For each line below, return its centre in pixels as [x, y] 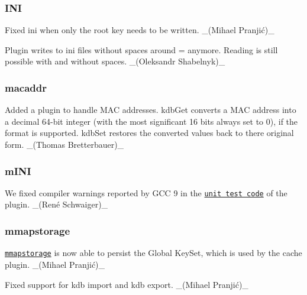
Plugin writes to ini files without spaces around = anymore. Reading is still [141, 49]
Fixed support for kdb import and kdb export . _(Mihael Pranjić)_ [127, 284]
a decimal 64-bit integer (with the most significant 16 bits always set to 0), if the [151, 121]
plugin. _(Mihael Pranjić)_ [55, 264]
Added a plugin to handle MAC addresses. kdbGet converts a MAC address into [151, 110]
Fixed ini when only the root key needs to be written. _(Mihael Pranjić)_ [140, 30]
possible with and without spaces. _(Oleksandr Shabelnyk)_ [115, 61]
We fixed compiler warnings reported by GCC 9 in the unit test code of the [146, 192]
